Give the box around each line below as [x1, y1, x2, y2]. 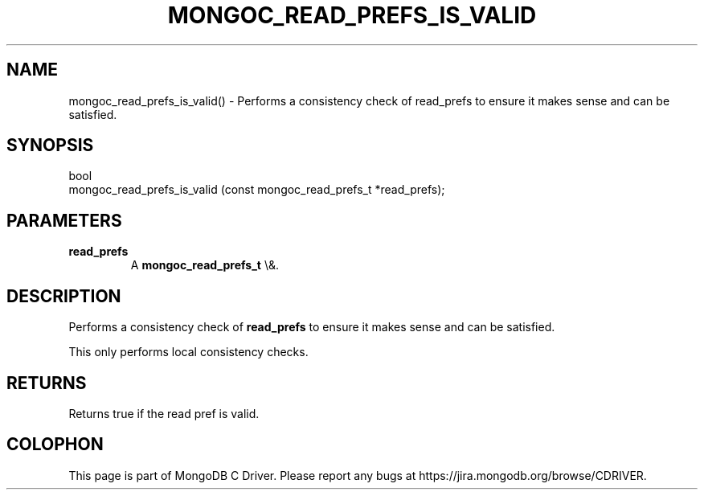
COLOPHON [6, 434, 104, 455]
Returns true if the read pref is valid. [68, 406, 260, 420]
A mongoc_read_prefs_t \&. [130, 258, 279, 273]
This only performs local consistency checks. [68, 345, 309, 359]
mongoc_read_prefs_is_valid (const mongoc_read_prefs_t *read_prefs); [68, 182, 445, 197]
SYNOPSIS [6, 135, 94, 156]
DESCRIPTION [6, 285, 121, 306]
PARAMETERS [6, 210, 122, 231]
